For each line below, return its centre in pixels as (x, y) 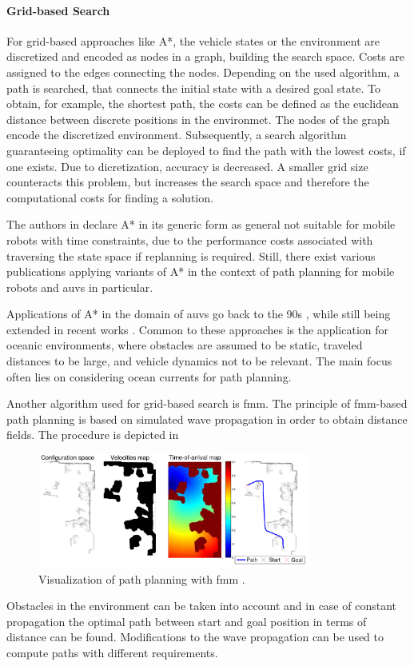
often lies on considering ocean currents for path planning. (149, 376)
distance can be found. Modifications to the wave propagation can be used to (195, 637)
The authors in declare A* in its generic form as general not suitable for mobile (201, 224)
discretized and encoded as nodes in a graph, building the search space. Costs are (206, 56)
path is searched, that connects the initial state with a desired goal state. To (193, 88)
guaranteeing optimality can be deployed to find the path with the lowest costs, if (206, 150)
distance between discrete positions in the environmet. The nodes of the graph (198, 119)
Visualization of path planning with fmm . (142, 578)
